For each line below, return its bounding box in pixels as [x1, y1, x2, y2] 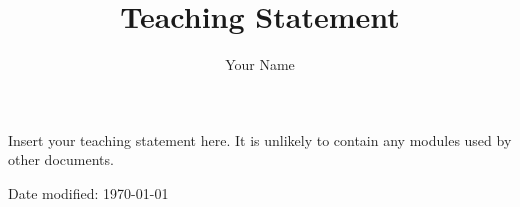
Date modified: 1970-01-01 [8, 182, 169, 203]
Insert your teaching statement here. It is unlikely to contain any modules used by [8, 129, 512, 150]
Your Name [225, 54, 295, 75]
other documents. [8, 149, 114, 170]
